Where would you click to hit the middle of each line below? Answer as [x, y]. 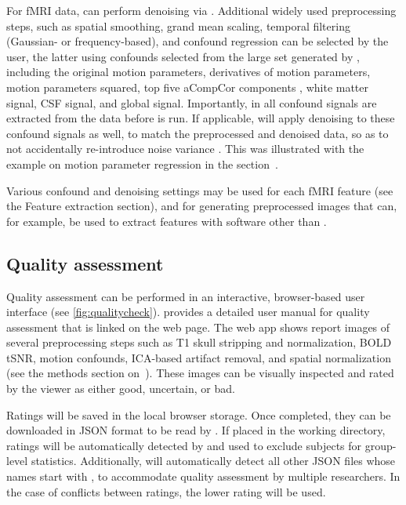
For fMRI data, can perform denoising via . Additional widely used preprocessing [201, 10]
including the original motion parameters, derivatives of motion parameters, [188, 72]
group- [381, 445]
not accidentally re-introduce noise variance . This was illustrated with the [185, 149]
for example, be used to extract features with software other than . [167, 221]
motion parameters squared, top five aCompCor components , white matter [188, 87]
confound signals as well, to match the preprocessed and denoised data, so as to [198, 133]
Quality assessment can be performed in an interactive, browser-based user [186, 296]
